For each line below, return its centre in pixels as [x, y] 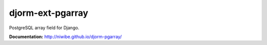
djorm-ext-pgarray [49, 13]
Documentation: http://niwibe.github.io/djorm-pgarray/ [66, 37]
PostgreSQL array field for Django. [44, 28]
